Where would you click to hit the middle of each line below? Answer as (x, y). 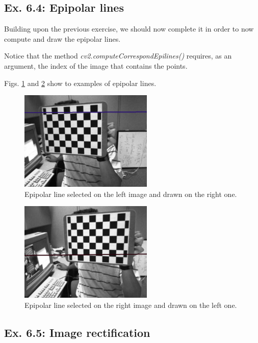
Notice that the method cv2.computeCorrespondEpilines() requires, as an (118, 56)
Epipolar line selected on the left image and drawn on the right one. (131, 194)
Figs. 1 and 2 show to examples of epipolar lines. (80, 83)
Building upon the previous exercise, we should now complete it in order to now (129, 29)
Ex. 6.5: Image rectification (77, 332)
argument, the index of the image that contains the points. (96, 65)
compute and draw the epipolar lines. (62, 38)
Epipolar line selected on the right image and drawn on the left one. (131, 305)
